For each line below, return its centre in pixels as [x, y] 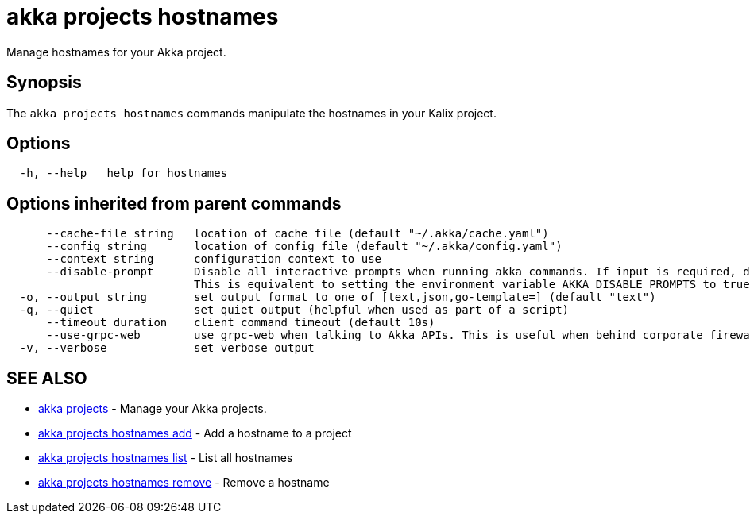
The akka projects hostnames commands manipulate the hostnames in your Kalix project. [251, 113]
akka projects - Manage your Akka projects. [153, 409]
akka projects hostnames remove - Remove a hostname [184, 483]
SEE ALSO [47, 378]
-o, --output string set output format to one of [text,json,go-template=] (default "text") [338, 297]
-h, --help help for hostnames [124, 173]
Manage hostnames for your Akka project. [116, 52]
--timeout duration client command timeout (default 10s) [241, 323]
